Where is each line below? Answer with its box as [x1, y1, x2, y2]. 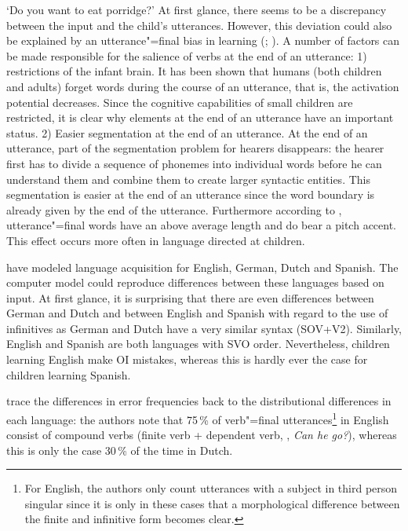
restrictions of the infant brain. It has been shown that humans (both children [6, 63, 382, 79]
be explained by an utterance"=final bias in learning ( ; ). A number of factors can [6, 32, 400, 49]
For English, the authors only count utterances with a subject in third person [24, 480, 398, 496]
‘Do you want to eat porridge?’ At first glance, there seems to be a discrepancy [6, 2, 387, 17]
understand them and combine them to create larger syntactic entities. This [6, 170, 370, 187]
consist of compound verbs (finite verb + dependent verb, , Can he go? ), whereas [6, 427, 397, 443]
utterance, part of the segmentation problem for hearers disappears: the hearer [6, 140, 384, 156]
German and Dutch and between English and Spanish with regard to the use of [6, 305, 388, 321]
